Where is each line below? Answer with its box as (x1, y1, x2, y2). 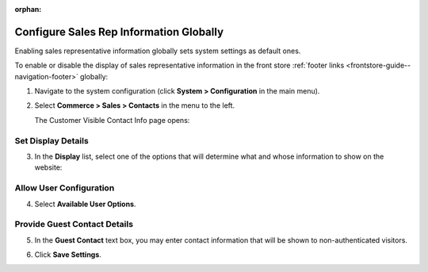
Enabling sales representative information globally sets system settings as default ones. (14, 46, 301, 56)
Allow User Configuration (14, 182, 115, 193)
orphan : (14, 5, 42, 13)
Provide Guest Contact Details (14, 219, 134, 230)
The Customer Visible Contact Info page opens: (34, 115, 190, 125)
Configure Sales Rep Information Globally (14, 25, 224, 39)
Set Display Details (14, 135, 89, 146)
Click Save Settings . (34, 250, 102, 259)
